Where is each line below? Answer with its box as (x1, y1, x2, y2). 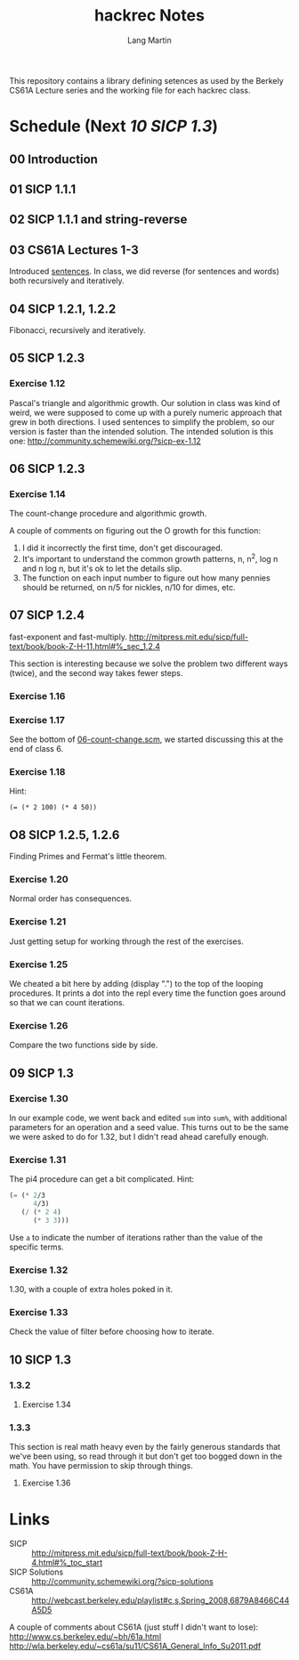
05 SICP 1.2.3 (9, 351, 85, 366)
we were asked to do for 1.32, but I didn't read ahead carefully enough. (9, 1131, 270, 1142)
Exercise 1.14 (9, 487, 67, 500)
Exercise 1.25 (9, 958, 69, 971)
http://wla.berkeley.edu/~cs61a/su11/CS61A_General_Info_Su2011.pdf (9, 1640, 262, 1652)
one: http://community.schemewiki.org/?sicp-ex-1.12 (9, 435, 202, 446)
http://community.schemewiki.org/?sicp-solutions (31, 1576, 214, 1587)
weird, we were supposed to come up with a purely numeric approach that (9, 407, 283, 418)
